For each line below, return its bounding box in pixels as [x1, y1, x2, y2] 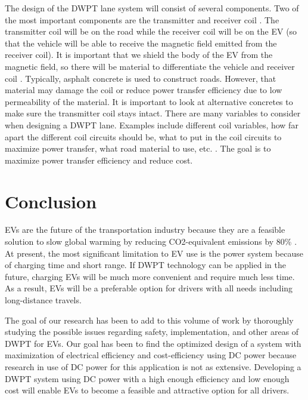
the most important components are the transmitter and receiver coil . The [5, 13, 279, 26]
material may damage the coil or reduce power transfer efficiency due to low [5, 84, 282, 96]
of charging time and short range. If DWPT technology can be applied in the [5, 259, 286, 271]
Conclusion [5, 189, 97, 213]
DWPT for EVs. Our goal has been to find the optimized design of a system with [5, 337, 301, 349]
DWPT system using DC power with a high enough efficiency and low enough [5, 372, 290, 384]
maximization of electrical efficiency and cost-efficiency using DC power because [5, 349, 297, 361]
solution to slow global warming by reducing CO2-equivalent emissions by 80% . [5, 235, 297, 248]
